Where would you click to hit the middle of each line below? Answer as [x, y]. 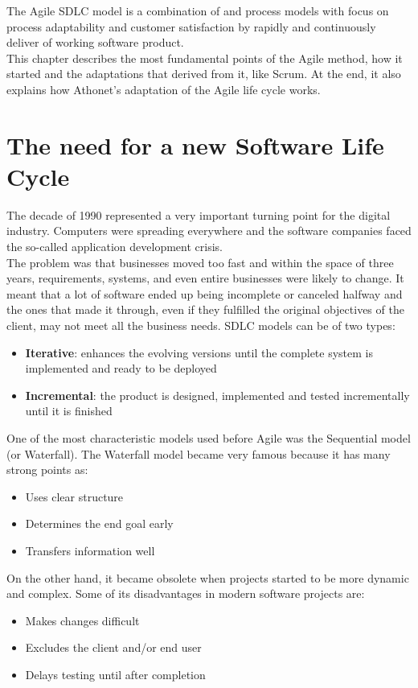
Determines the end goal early [99, 523]
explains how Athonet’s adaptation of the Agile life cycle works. [164, 89]
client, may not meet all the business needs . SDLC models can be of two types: [201, 325]
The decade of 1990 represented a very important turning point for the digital [199, 214]
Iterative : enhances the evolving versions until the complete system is [199, 352]
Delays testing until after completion [115, 674]
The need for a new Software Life [195, 144]
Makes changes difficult [82, 620]
